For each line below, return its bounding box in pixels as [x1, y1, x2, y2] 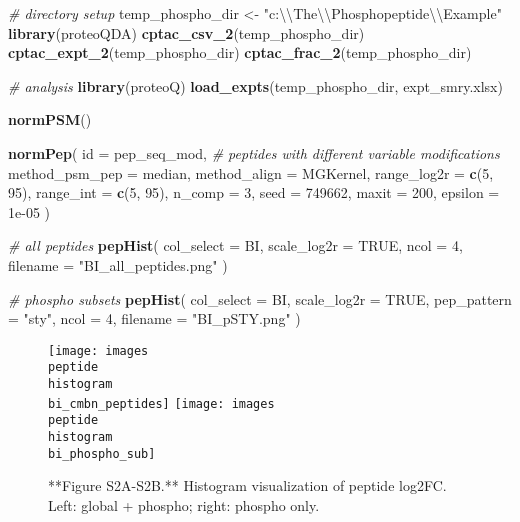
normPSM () [8, 109, 92, 130]
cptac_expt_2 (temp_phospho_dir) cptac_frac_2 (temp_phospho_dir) [8, 42, 472, 63]
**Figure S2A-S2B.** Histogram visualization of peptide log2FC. [48, 475, 447, 496]
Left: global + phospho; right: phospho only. [48, 494, 320, 515]
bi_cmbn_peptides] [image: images [48, 396, 275, 411]
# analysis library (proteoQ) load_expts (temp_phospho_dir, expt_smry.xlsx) [8, 75, 503, 96]
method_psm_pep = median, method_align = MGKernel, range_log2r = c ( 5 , [8, 162, 494, 183]
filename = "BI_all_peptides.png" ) [8, 254, 228, 275]
